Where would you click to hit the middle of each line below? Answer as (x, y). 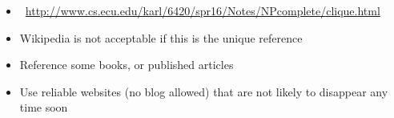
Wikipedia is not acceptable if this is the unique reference (161, 37)
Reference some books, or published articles (127, 65)
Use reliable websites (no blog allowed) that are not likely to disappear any (204, 91)
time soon (44, 107)
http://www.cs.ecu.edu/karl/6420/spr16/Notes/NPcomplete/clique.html (203, 10)
